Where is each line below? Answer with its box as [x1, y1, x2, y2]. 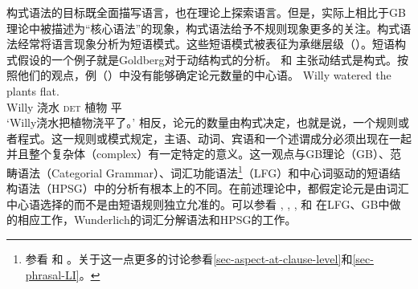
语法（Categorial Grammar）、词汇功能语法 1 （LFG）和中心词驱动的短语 [17, 161, 390, 181]
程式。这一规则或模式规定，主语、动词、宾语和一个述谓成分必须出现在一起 [17, 129, 412, 146]
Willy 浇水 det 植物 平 [6, 98, 122, 115]
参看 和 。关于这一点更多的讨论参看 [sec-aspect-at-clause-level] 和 [25, 250, 353, 267]
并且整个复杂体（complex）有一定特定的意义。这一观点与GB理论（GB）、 [6, 145, 390, 162]
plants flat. [6, 82, 59, 99]
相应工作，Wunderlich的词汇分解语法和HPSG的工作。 [17, 211, 297, 228]
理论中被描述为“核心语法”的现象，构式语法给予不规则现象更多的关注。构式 [6, 19, 400, 36]
